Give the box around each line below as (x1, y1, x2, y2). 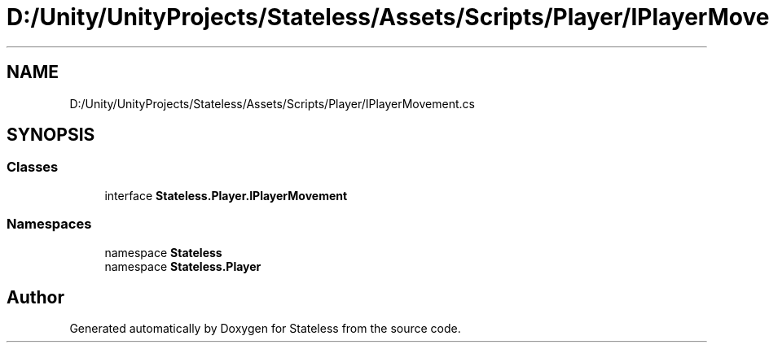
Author (7, 286, 64, 308)
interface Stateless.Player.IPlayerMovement (104, 188, 348, 203)
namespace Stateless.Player (104, 259, 261, 273)
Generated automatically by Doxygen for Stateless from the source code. (69, 321, 461, 336)
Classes (7, 159, 59, 176)
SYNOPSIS (7, 124, 95, 146)
